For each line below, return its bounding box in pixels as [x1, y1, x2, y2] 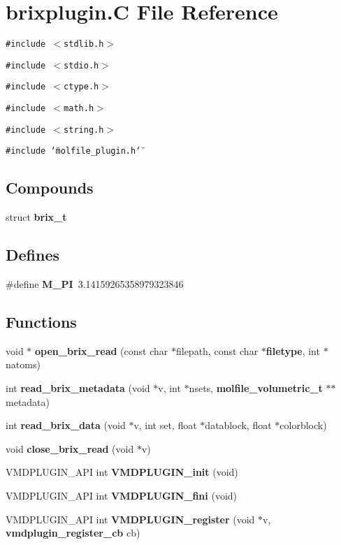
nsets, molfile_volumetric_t [189, 381, 323, 395]
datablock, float [205, 418, 272, 433]
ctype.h [64, 82, 99, 92]
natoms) [6, 357, 41, 372]
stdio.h [64, 60, 99, 71]
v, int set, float [133, 418, 197, 433]
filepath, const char [175, 343, 259, 358]
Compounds [6, 177, 94, 198]
